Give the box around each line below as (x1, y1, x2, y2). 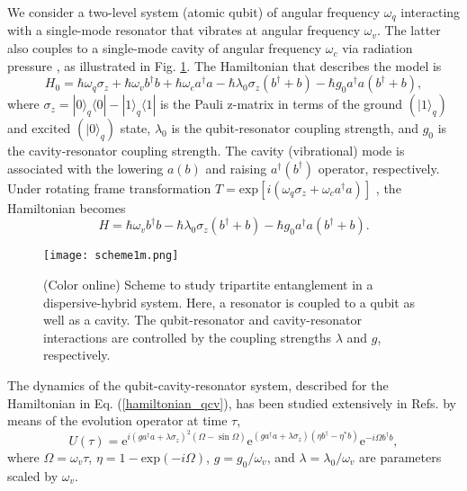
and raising (205, 158, 267, 177)
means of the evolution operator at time (7, 411, 228, 430)
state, (120, 119, 151, 138)
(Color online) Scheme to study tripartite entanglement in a (43, 275, 373, 294)
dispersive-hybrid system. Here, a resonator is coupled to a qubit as (43, 292, 415, 311)
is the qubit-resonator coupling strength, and (171, 119, 418, 138)
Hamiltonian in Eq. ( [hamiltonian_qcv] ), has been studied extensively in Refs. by (7, 393, 456, 412)
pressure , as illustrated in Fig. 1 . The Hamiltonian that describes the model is (7, 56, 442, 75)
